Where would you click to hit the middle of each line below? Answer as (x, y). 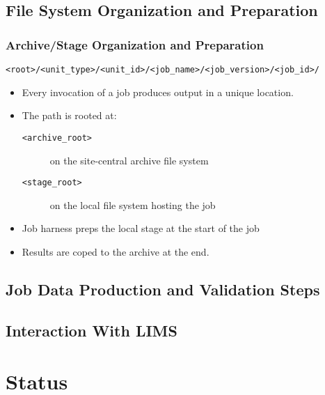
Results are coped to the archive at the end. (116, 251)
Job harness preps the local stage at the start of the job (141, 228)
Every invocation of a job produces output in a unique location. (158, 92)
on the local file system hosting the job (133, 204)
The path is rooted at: (69, 115)
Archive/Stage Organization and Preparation (135, 44)
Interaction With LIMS (92, 330)
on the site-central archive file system (129, 160)
